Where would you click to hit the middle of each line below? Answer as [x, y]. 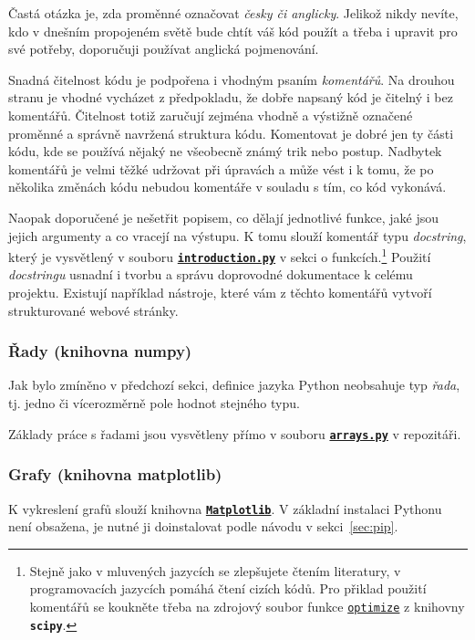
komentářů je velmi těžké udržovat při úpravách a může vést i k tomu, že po [221, 168]
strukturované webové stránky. [93, 310]
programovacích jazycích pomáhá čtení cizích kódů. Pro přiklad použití [228, 588]
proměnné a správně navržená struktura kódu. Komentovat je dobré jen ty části [231, 133]
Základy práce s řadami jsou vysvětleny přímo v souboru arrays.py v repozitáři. [235, 433]
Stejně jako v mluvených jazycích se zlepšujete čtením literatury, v [215, 570]
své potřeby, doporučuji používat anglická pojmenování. [164, 49]
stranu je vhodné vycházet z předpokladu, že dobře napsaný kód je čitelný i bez [231, 97]
